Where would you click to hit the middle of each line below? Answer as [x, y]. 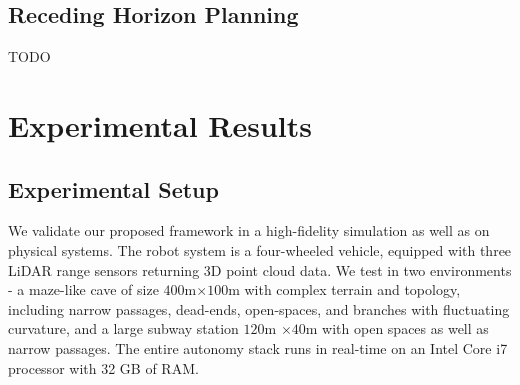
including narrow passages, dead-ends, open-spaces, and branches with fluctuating [259, 308]
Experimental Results [160, 124]
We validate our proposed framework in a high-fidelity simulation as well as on [249, 230]
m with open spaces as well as [397, 328]
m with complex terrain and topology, [344, 289]
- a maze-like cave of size [83, 289]
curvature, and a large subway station [123, 328]
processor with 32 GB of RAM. [103, 367]
